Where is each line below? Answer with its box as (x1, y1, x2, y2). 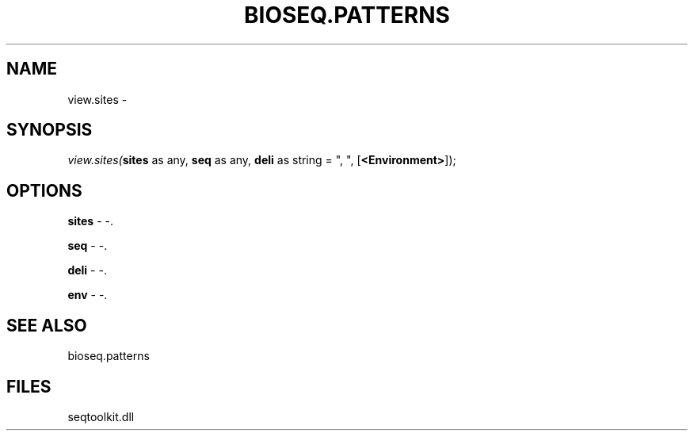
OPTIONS (6, 180, 82, 201)
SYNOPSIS (6, 120, 93, 140)
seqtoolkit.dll (67, 409, 135, 424)
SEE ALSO (6, 315, 87, 335)
